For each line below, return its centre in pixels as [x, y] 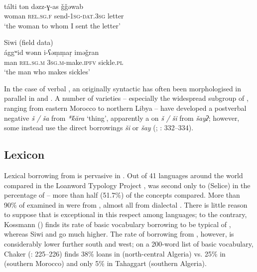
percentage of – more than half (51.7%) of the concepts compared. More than [122, 195]
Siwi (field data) [29, 42]
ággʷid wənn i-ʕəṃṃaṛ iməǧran [52, 52]
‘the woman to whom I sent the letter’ [62, 25]
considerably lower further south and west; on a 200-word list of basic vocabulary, [129, 244]
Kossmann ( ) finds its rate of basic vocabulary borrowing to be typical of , [118, 224]
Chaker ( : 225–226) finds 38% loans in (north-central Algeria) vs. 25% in [115, 253]
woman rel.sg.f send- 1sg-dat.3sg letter [64, 16]
